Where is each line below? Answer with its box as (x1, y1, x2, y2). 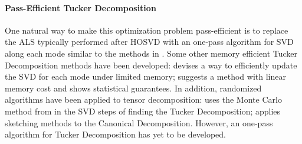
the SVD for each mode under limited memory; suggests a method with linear (5, 70, 286, 83)
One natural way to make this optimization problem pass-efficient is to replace (5, 24, 288, 36)
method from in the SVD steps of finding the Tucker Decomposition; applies (5, 104, 281, 117)
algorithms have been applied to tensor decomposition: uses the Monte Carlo (5, 93, 282, 106)
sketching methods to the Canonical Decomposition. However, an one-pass (5, 116, 273, 129)
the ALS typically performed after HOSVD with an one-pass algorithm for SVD (5, 35, 294, 48)
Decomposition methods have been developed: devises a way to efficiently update (5, 58, 297, 71)
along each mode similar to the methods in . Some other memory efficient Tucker (5, 47, 298, 59)
